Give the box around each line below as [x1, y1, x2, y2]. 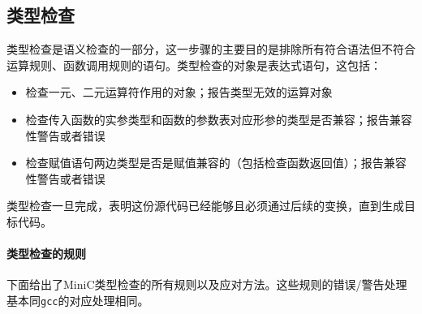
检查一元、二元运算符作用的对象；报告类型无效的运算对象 [25, 84, 333, 101]
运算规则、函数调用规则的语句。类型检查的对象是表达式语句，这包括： [6, 56, 381, 73]
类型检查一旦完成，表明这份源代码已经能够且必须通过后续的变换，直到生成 [6, 197, 404, 214]
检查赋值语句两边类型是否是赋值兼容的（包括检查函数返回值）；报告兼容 [25, 154, 407, 171]
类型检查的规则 [6, 245, 86, 262]
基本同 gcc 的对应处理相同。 [6, 291, 149, 308]
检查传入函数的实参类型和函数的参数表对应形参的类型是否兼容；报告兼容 [25, 110, 412, 127]
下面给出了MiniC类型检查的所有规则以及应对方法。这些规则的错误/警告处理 [6, 276, 407, 293]
